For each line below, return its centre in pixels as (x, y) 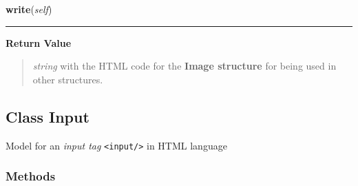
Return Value (39, 42)
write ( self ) (29, 9)
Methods (31, 176)
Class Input (48, 116)
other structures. (68, 79)
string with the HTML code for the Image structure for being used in (185, 66)
